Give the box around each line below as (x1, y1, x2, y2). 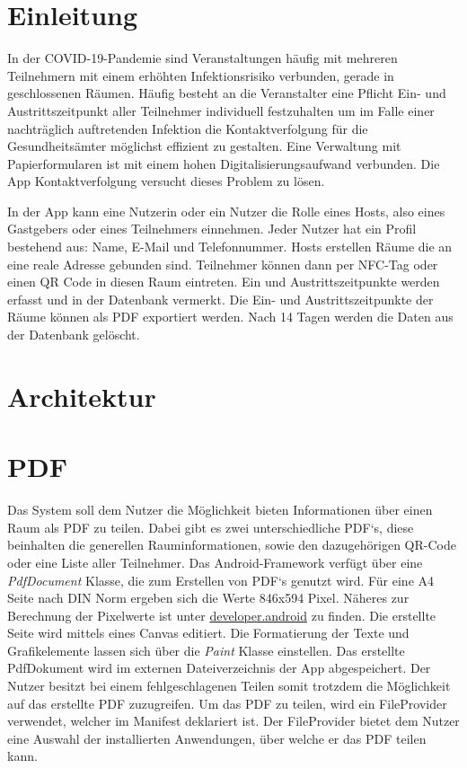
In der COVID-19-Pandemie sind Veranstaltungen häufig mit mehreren (7, 49, 398, 67)
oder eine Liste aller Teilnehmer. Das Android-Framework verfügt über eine (7, 552, 423, 571)
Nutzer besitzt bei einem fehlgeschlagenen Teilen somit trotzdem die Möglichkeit (7, 676, 451, 695)
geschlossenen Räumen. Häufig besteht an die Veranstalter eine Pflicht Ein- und (7, 84, 446, 102)
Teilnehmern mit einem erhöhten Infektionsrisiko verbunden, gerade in (7, 66, 394, 84)
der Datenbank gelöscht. (7, 325, 140, 344)
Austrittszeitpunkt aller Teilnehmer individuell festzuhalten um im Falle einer (7, 101, 435, 119)
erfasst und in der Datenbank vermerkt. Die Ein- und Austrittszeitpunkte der (7, 289, 434, 308)
